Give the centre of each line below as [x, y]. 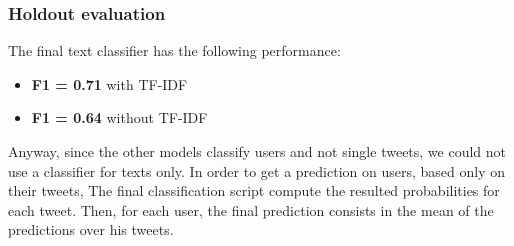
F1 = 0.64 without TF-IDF [119, 117]
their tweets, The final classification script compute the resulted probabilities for [254, 190]
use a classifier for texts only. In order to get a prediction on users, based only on [256, 170]
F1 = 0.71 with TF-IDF [109, 83]
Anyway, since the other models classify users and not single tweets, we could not [257, 151]
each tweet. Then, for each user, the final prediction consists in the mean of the [251, 209]
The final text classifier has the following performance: [174, 50]
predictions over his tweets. [91, 229]
